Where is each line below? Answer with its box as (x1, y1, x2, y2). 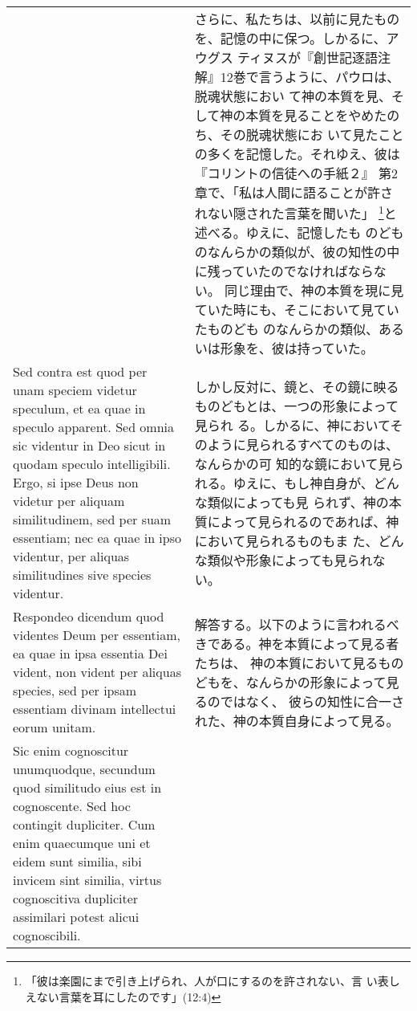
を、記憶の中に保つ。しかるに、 (194, 29, 387, 47)
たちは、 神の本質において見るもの (194, 653, 404, 672)
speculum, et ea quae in (13, 399, 146, 418)
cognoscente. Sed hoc (13, 797, 131, 816)
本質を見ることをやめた (245, 106, 387, 124)
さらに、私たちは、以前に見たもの (194, 10, 400, 28)
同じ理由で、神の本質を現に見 (224, 281, 404, 300)
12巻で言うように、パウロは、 (220, 67, 400, 86)
